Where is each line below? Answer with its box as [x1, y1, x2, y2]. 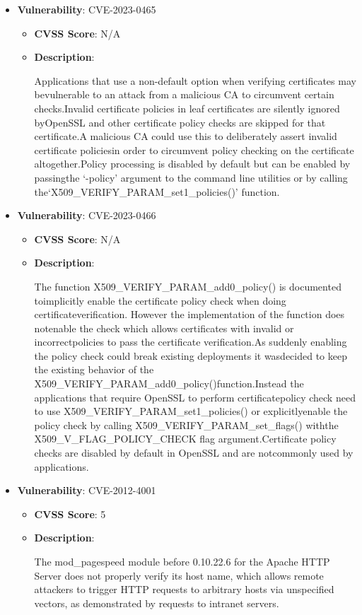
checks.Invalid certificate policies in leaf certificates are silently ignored [34, 100, 340, 115]
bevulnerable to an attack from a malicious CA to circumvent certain [34, 87, 334, 102]
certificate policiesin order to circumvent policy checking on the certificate [34, 142, 354, 157]
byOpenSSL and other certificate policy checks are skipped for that [34, 115, 326, 129]
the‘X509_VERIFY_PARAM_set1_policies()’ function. [34, 184, 280, 199]
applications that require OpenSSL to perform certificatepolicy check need [34, 389, 356, 404]
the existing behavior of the [34, 362, 154, 377]
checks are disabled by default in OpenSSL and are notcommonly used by [34, 445, 354, 460]
